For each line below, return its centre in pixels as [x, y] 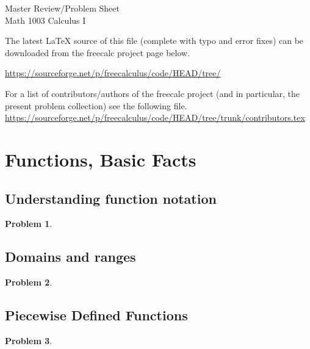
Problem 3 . [29, 340]
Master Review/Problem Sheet [62, 8]
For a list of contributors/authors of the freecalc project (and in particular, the [153, 93]
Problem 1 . [29, 224]
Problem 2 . [29, 282]
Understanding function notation [111, 198]
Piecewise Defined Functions [96, 315]
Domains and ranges [70, 257]
